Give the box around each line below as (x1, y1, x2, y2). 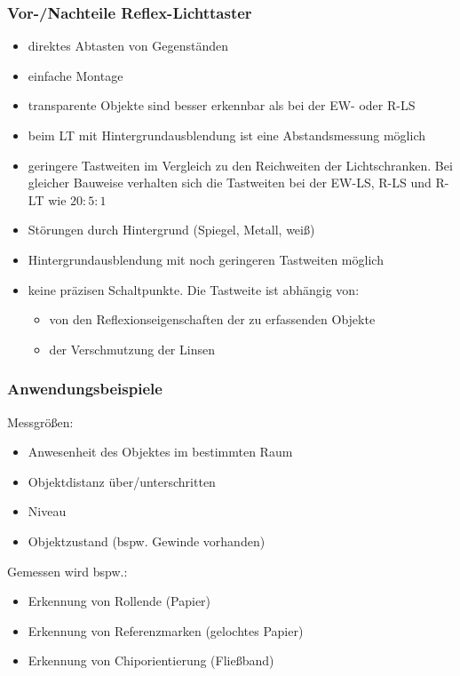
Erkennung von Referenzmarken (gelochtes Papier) (28, 621, 304, 640)
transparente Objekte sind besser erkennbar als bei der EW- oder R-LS (28, 96, 416, 115)
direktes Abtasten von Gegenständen (28, 36, 228, 55)
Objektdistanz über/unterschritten (28, 472, 216, 490)
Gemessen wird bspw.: (7, 561, 128, 580)
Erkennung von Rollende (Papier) (28, 592, 211, 610)
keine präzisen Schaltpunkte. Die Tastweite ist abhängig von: (28, 280, 360, 298)
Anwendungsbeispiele (7, 378, 163, 400)
